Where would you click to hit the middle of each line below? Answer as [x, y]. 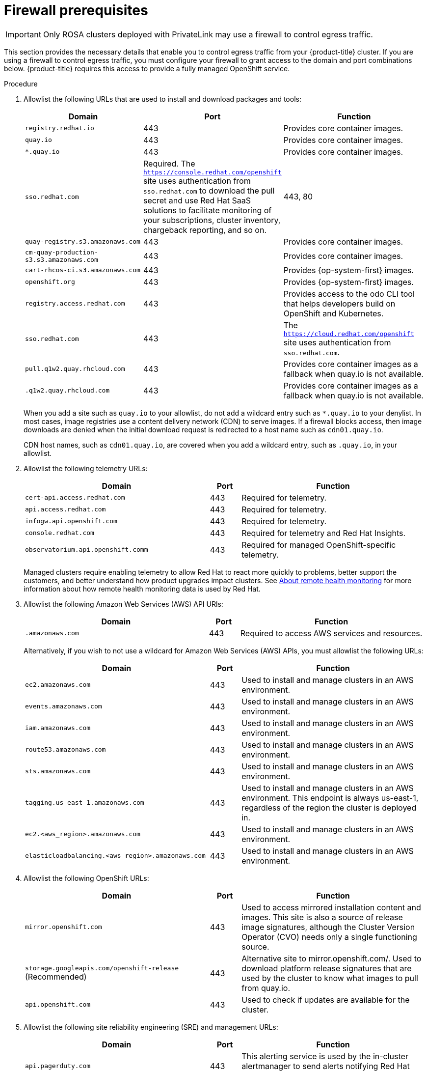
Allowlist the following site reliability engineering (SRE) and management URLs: [151, 1027]
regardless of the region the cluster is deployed [329, 807]
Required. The [169, 163]
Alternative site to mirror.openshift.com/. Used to [332, 958]
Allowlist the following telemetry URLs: [86, 468]
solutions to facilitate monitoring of [208, 210]
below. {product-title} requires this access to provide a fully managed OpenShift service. [147, 68]
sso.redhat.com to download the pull [209, 190]
